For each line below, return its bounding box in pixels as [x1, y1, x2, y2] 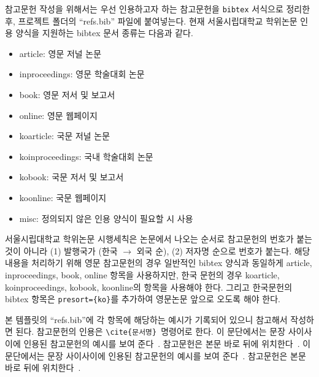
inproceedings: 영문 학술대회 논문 [19, 67, 145, 80]
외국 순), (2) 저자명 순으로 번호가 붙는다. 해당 [136, 244, 310, 257]
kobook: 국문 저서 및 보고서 [19, 170, 124, 183]
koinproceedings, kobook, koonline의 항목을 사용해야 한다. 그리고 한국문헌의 [5, 280, 293, 293]
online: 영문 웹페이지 [19, 109, 98, 121]
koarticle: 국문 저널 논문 [19, 129, 110, 142]
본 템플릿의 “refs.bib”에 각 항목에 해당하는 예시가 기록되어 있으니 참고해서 [5, 313, 288, 326]
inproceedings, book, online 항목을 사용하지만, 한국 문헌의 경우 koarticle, [5, 268, 280, 281]
